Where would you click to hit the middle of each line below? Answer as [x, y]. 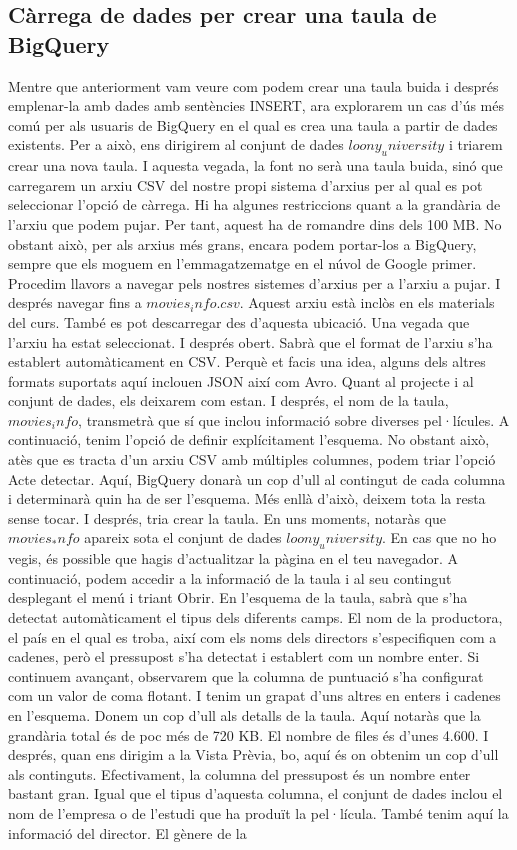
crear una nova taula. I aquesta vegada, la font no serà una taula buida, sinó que [255, 165]
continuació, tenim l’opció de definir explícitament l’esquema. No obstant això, [249, 439]
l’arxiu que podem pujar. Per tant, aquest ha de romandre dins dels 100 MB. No [255, 223]
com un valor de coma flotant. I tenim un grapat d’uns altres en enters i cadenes [254, 695]
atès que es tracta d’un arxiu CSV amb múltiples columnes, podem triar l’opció [252, 459]
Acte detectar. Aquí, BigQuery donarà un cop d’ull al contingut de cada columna [257, 478]
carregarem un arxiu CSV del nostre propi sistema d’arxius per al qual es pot [245, 184]
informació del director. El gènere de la [127, 832]
